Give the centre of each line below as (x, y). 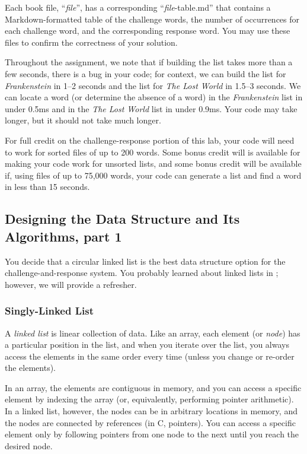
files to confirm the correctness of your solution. (91, 42)
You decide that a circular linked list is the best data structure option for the (145, 261)
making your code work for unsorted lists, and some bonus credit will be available (153, 163)
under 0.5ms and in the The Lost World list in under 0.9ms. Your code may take (151, 108)
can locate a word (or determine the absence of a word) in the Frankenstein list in (154, 97)
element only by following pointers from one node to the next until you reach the (152, 434)
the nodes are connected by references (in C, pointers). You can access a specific (150, 422)
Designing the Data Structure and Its (122, 219)
